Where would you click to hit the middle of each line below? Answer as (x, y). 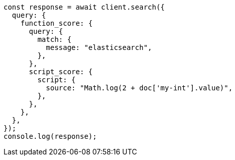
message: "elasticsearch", (99, 47)
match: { (54, 39)
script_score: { (61, 72)
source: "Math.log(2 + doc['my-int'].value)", (139, 88)
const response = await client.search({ (84, 7)
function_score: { (57, 23)
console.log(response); (50, 136)
